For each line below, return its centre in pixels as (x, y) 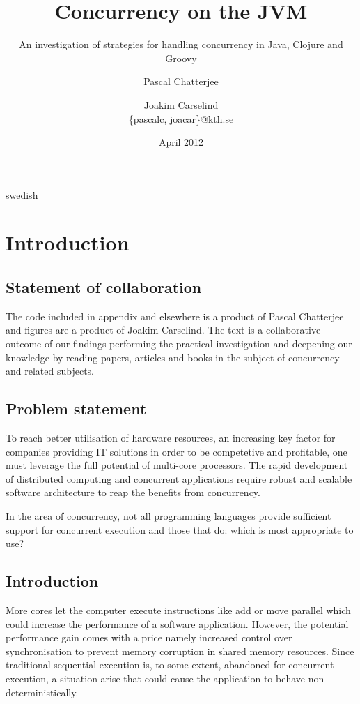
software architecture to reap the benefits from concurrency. (133, 492)
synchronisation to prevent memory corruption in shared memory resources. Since (180, 651)
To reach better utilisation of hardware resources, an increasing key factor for (171, 438)
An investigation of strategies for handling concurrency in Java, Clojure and (181, 44)
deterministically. (42, 692)
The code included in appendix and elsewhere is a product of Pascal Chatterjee (175, 316)
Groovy (181, 58)
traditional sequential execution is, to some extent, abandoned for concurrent (170, 665)
